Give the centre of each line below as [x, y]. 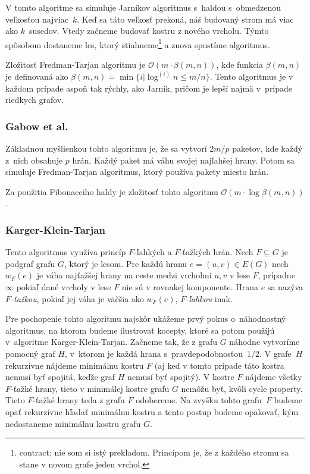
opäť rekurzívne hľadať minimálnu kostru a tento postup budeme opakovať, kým [152, 411]
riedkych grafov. [35, 100]
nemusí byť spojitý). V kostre [181, 377]
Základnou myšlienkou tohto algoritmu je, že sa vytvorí [106, 148]
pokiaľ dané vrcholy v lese [64, 287]
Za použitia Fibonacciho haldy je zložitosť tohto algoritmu [112, 191]
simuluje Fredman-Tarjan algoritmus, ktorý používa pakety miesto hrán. [137, 172]
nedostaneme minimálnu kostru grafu [73, 423]
